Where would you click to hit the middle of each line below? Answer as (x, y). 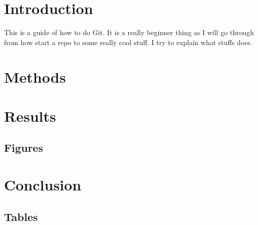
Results (30, 116)
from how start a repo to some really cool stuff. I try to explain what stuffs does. (128, 42)
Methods (35, 76)
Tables (21, 216)
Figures (24, 148)
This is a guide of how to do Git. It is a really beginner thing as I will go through (129, 32)
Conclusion (43, 185)
